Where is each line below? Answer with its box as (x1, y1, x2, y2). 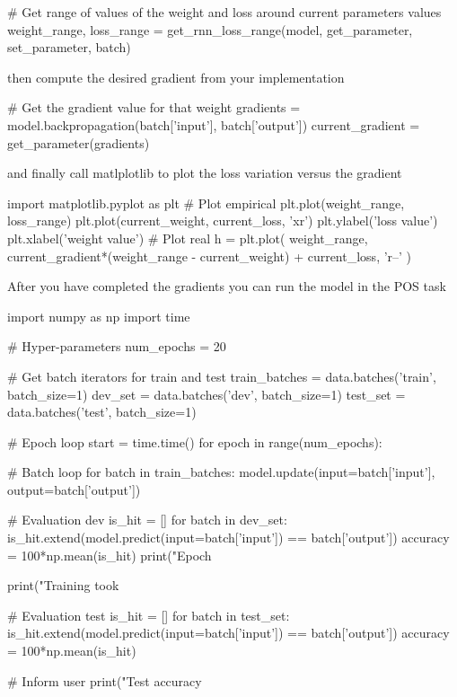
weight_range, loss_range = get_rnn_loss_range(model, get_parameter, (7, 20, 413, 39)
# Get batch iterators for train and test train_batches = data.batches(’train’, (7, 366, 436, 385)
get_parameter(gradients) (7, 133, 150, 152)
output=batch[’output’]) (7, 480, 141, 498)
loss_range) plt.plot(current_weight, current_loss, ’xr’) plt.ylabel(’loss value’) (7, 211, 438, 230)
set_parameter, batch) (7, 38, 131, 57)
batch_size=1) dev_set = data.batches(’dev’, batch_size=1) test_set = (7, 384, 406, 403)
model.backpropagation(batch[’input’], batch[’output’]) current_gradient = (7, 115, 420, 134)
